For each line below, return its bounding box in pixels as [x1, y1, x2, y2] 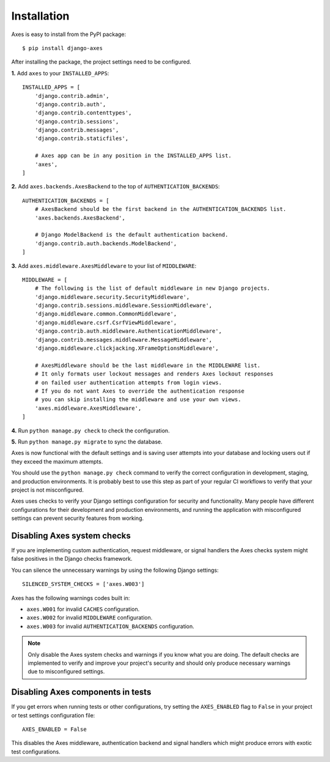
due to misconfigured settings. [28, 668, 105, 675]
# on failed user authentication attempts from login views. [34, 379, 222, 386]
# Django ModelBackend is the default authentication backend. [34, 231, 229, 239]
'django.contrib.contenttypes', [34, 109, 132, 116]
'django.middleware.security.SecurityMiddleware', [34, 294, 190, 300]
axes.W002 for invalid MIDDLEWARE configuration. [26, 614, 153, 621]
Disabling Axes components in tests [11, 687, 152, 697]
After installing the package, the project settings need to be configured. [11, 58, 192, 65]
